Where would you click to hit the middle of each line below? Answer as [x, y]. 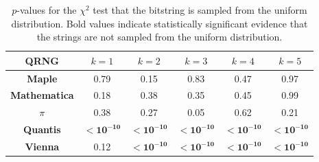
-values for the [47, 10]
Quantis [42, 129]
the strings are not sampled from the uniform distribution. [159, 37]
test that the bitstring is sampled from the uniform [200, 10]
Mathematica [42, 95]
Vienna [42, 146]
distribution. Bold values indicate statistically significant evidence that [159, 23]
